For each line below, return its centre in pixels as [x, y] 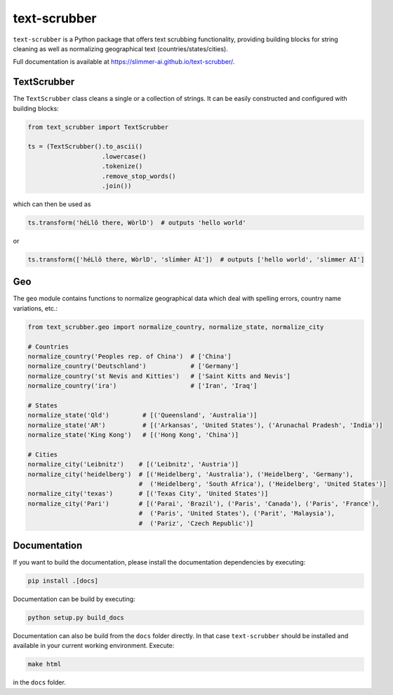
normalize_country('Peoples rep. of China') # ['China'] [129, 356]
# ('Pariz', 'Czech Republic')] [196, 523]
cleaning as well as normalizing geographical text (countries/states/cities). [120, 48]
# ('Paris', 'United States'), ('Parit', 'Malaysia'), [237, 513]
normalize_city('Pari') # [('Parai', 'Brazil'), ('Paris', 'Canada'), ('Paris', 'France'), [204, 504]
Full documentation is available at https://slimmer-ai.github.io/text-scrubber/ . [124, 62]
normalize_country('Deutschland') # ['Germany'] [133, 366]
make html [45, 664]
